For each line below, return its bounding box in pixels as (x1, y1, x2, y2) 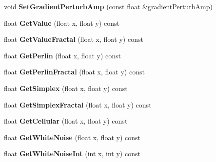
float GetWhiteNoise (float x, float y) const (4, 132, 141, 142)
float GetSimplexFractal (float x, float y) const (4, 99, 152, 109)
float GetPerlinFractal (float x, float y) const (4, 67, 145, 77)
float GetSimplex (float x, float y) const (4, 83, 128, 93)
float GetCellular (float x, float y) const (4, 116, 128, 126)
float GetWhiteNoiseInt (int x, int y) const (4, 148, 140, 159)
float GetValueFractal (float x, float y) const (4, 34, 143, 44)
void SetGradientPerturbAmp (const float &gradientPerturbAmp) (4, 1, 213, 11)
